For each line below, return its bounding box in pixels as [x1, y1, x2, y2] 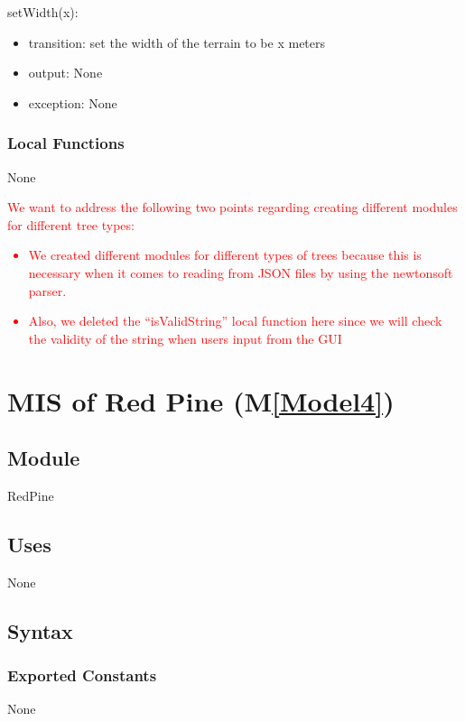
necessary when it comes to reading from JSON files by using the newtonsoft [28, 263, 453, 282]
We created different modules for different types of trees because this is [28, 245, 422, 264]
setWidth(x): [7, 3, 79, 21]
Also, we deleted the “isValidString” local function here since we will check [28, 311, 442, 330]
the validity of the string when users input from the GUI [28, 328, 342, 347]
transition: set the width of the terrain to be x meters [28, 32, 326, 51]
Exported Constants [7, 664, 157, 687]
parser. [28, 281, 67, 300]
